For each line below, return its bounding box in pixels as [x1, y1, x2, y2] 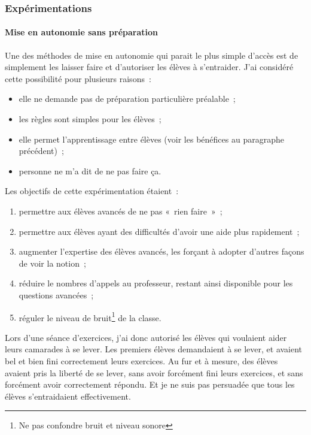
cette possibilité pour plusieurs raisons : [5, 72, 151, 84]
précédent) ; [19, 144, 64, 157]
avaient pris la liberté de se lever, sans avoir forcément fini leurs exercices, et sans [5, 366, 303, 379]
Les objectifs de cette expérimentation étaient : [5, 185, 179, 197]
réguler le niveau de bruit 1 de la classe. [19, 309, 161, 324]
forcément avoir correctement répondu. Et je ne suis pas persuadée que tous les [5, 378, 295, 391]
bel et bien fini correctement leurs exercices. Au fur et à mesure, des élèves [5, 354, 278, 367]
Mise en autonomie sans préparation [5, 26, 158, 38]
